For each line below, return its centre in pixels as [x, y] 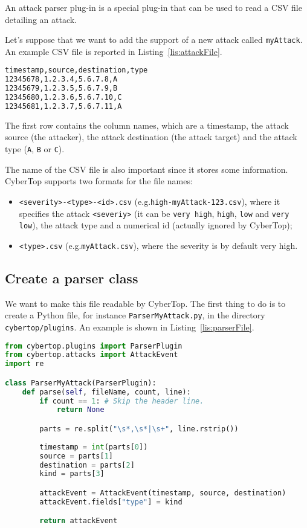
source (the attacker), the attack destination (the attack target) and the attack [151, 137]
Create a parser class [72, 278]
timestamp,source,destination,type [76, 70]
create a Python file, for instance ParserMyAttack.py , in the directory [135, 315]
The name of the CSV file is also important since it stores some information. [147, 169]
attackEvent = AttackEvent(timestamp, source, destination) [163, 493]
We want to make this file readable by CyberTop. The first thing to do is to [145, 303]
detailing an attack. [41, 19]
